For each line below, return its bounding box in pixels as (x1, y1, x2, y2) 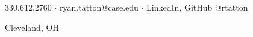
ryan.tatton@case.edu (60, 1, 139, 13)
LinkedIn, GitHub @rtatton (146, 1, 248, 13)
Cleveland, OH (5, 21, 59, 33)
